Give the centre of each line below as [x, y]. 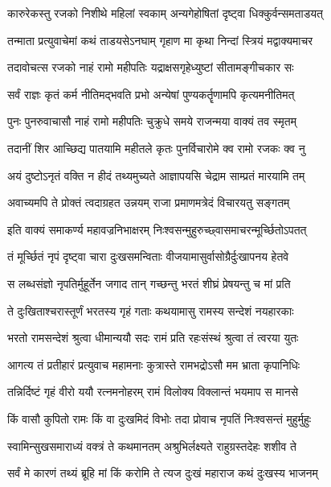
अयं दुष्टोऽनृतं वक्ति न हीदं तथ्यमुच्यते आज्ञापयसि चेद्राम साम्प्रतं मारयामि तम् [156, 175]
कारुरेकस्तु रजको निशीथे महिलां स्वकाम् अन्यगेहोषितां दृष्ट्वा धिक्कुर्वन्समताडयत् [165, 13]
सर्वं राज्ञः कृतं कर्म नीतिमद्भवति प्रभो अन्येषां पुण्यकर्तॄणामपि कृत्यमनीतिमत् [151, 94]
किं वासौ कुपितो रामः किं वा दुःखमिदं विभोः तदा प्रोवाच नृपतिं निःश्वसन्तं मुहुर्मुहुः [159, 418]
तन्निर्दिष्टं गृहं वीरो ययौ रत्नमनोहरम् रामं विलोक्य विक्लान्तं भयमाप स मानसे [153, 392]
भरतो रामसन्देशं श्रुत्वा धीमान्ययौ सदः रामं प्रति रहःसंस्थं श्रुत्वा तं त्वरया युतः [153, 338]
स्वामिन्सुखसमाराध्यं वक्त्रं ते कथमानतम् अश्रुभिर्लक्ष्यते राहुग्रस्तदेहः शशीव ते [152, 446]
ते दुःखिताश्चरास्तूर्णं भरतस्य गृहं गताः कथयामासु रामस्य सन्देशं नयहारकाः [151, 310]
